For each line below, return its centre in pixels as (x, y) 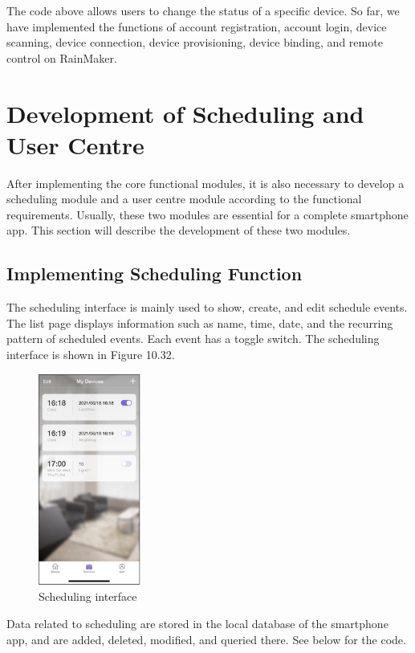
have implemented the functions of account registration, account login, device (197, 26)
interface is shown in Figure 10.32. (91, 355)
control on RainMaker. (62, 57)
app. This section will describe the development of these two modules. (179, 230)
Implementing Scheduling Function (155, 273)
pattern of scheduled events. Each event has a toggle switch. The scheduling (193, 339)
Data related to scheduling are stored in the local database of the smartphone (197, 623)
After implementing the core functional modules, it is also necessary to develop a (205, 183)
